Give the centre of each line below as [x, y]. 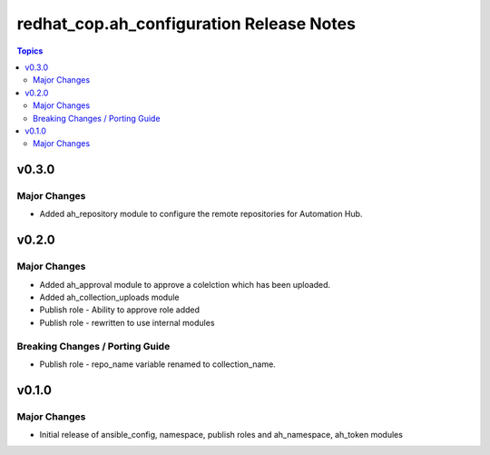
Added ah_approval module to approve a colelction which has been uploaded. [185, 284]
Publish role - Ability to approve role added [119, 310]
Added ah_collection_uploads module [109, 297]
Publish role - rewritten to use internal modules [127, 322]
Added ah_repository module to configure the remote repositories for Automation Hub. [201, 214]
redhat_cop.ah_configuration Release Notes [186, 24]
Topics [30, 51]
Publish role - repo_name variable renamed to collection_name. [157, 364]
